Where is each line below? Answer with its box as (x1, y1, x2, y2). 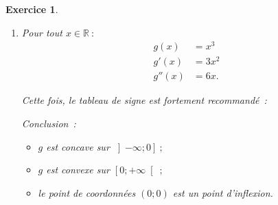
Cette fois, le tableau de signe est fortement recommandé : (21, 93, 267, 107)
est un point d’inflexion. (172, 185, 273, 199)
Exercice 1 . (5, 2, 58, 16)
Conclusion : (21, 116, 76, 131)
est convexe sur (46, 162, 110, 177)
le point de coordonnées (38, 185, 136, 199)
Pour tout (21, 25, 62, 39)
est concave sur (46, 139, 110, 153)
